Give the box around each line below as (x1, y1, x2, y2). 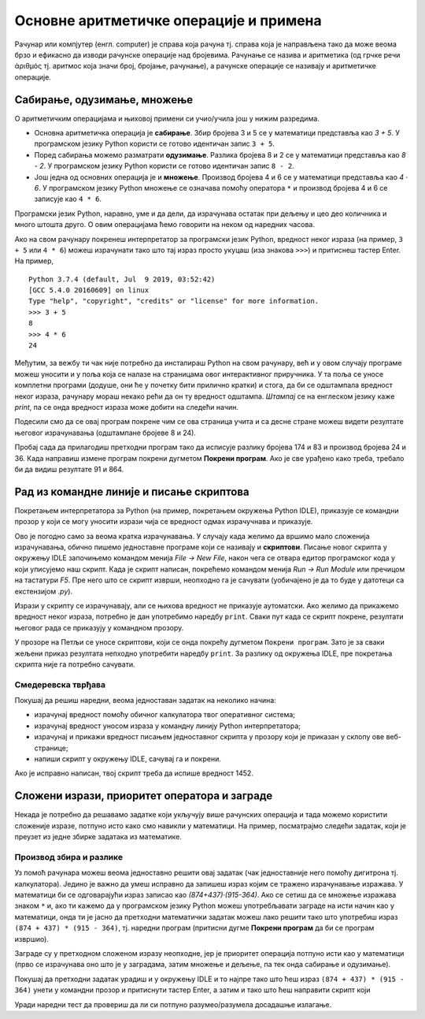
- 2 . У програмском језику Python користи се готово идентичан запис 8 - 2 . (34, 162, 294, 171)
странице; (34, 743, 68, 753)
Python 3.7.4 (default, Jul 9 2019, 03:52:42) (28, 274, 216, 284)
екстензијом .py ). (14, 586, 73, 596)
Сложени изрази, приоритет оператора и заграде (14, 789, 273, 803)
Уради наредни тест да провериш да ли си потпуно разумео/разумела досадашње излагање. (14, 999, 332, 1009)
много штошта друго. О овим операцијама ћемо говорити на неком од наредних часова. (14, 220, 315, 229)
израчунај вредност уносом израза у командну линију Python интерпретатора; (34, 721, 301, 731)
